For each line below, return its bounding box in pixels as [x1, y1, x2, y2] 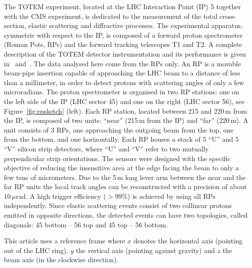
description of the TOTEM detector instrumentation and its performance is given [4, 48, 246, 59]
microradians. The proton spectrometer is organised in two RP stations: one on [4, 87, 239, 97]
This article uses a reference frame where [4, 236, 126, 246]
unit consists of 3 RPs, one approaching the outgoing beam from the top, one [4, 124, 234, 134]
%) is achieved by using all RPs [122, 191, 216, 201]
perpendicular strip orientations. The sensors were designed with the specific [4, 153, 231, 163]
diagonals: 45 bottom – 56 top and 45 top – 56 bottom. [4, 219, 168, 229]
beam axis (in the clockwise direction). [4, 254, 119, 265]
